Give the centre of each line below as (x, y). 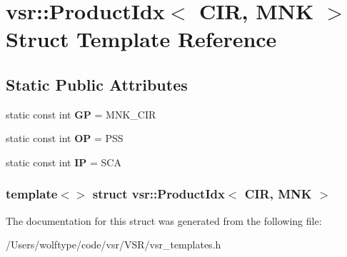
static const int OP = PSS (65, 138)
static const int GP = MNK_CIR (81, 114)
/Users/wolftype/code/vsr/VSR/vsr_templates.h (114, 245)
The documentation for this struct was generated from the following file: (164, 220)
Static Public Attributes (97, 84)
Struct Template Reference (141, 39)
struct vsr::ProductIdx (159, 194)
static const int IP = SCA (64, 162)
